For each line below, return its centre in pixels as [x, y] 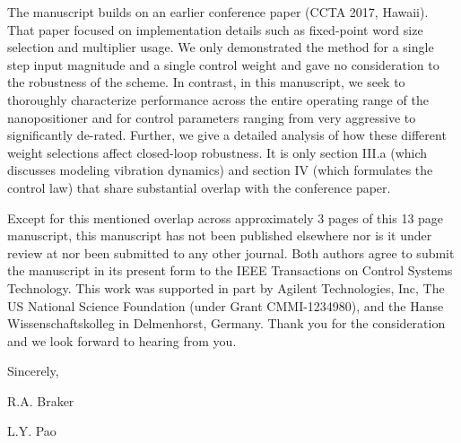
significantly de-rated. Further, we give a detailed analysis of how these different [227, 135]
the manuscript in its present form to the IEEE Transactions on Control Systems [230, 270]
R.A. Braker [41, 400]
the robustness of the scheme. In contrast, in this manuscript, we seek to [206, 82]
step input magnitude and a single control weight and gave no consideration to [223, 64]
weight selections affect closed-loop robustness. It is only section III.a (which [217, 152]
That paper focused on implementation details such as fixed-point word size [215, 29]
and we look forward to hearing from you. [122, 340]
